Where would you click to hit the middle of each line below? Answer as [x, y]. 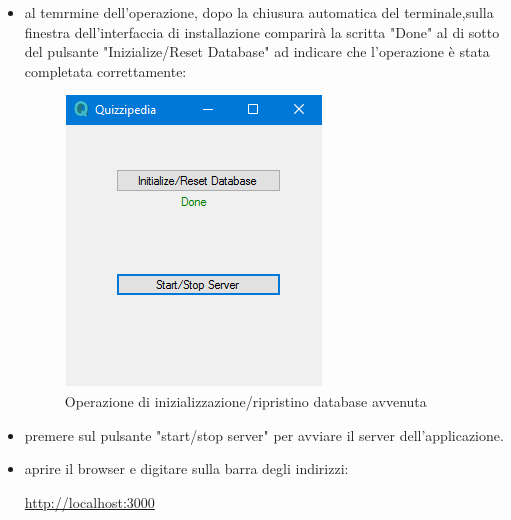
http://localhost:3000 [89, 501]
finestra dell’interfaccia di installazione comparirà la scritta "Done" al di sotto [262, 31]
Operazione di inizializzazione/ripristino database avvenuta [245, 400]
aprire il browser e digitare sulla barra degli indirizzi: [186, 468]
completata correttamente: [105, 70]
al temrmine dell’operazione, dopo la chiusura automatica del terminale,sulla [259, 12]
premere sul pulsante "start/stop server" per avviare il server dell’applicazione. [264, 434]
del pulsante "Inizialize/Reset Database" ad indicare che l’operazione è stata [257, 51]
